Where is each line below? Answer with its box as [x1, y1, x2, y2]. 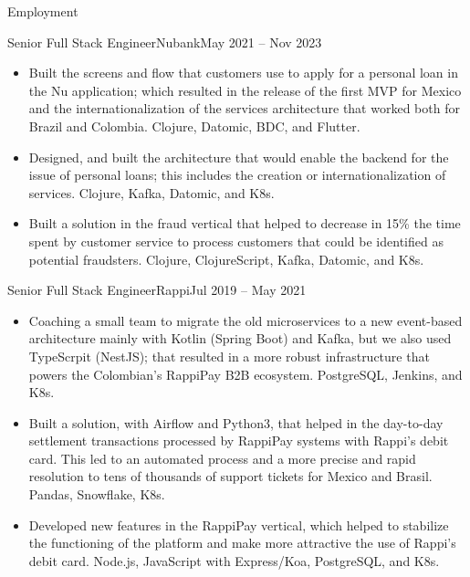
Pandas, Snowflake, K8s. [28, 485, 165, 504]
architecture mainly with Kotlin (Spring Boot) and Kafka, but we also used [28, 329, 452, 348]
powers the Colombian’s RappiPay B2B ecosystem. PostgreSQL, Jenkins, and [28, 364, 463, 383]
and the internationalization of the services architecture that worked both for [28, 99, 460, 118]
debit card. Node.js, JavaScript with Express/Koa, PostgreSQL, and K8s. [28, 551, 440, 570]
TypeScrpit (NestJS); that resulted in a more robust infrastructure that [28, 346, 430, 365]
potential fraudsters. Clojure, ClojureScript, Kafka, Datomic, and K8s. [28, 249, 424, 268]
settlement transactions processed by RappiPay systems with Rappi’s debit [28, 431, 449, 450]
